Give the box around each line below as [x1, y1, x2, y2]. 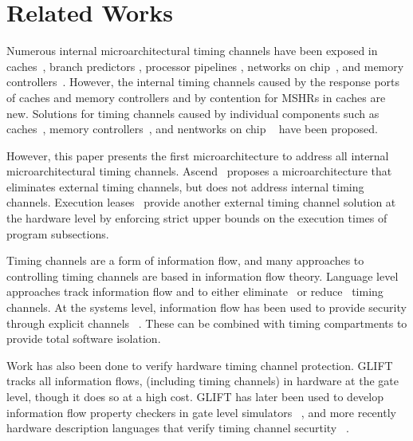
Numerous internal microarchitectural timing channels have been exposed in [6, 42, 378, 59]
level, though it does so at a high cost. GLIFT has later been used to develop [6, 388, 383, 404]
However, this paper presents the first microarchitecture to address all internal [6, 147, 389, 163]
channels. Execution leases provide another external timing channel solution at [6, 194, 396, 211]
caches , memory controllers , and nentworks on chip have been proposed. [6, 120, 378, 137]
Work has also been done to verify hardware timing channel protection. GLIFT [6, 356, 393, 373]
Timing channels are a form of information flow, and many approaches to [6, 252, 364, 269]
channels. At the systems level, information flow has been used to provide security [6, 299, 407, 316]
